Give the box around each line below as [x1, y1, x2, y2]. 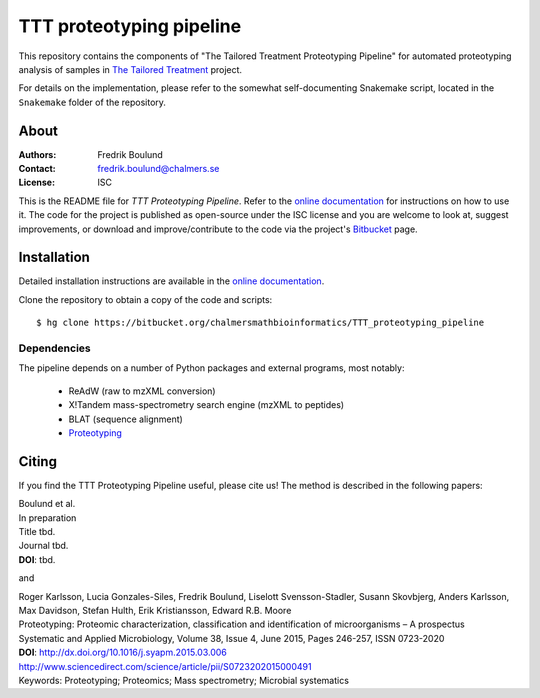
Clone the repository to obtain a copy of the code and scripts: [18, 293, 273, 305]
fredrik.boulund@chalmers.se [97, 163, 220, 175]
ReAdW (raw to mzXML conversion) [68, 385, 216, 397]
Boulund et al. [18, 498, 76, 510]
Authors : [18, 148, 57, 160]
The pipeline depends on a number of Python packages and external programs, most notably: [18, 362, 405, 374]
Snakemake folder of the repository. [18, 96, 167, 108]
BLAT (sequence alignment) [68, 413, 184, 425]
